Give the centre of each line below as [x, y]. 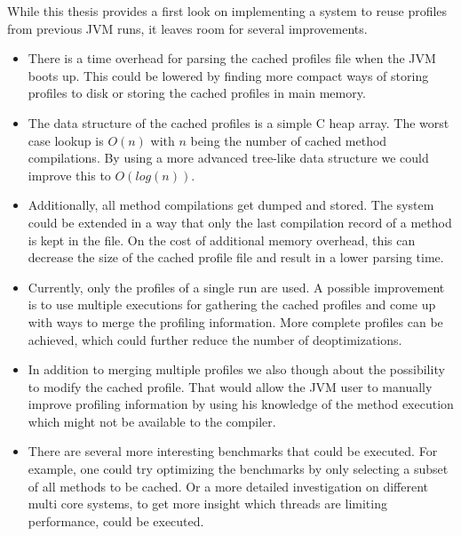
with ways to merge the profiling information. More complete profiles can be [235, 321]
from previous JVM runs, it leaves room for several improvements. [187, 28]
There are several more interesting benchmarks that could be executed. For [233, 451]
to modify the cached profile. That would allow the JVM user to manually [230, 386]
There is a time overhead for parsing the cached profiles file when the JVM [232, 58]
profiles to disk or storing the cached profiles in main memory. [197, 93]
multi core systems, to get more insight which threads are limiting [207, 504]
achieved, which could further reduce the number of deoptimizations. [215, 339]
